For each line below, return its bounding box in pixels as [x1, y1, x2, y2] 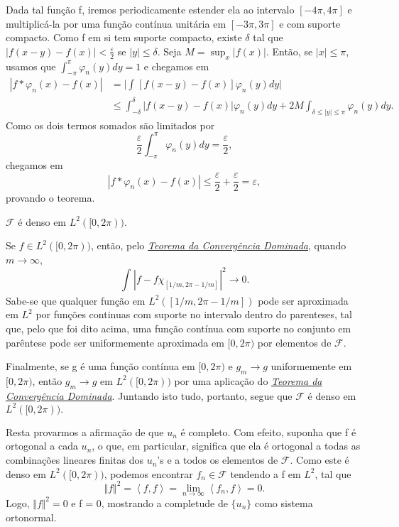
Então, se [272, 43, 313, 58]
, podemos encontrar [104, 466, 193, 481]
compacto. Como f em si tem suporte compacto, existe [6, 30, 242, 45]
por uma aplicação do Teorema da [174, 373, 322, 388]
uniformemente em [270, 359, 352, 374]
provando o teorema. [6, 190, 95, 205]
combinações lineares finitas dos [6, 452, 143, 467]
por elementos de [257, 335, 332, 349]
